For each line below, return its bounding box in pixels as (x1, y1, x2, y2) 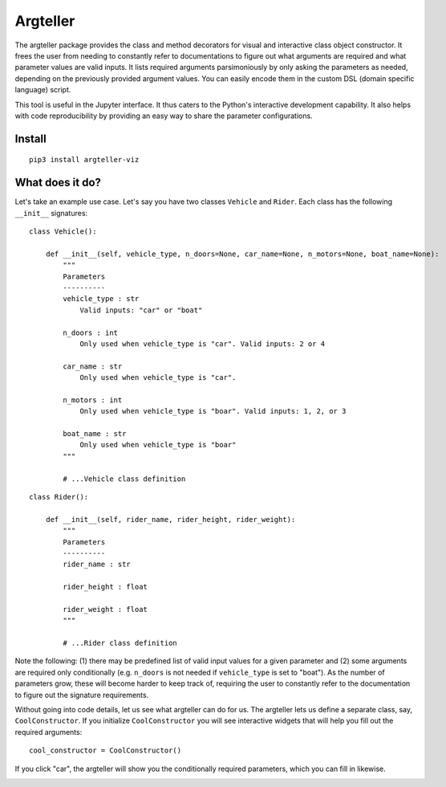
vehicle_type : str (63, 294, 140, 304)
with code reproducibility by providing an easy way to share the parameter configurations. (14, 111, 313, 120)
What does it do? (14, 176, 102, 190)
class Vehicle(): (29, 226, 97, 236)
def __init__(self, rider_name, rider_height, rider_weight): (45, 515, 296, 524)
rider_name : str (63, 560, 132, 569)
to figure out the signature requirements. (14, 690, 149, 699)
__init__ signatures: (14, 208, 88, 218)
